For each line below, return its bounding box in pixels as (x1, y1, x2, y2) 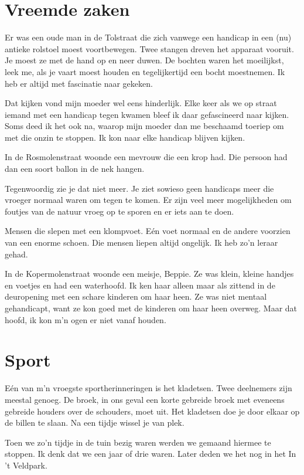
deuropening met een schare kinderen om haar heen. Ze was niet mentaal (5, 290, 267, 303)
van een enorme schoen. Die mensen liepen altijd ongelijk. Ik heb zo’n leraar (5, 236, 278, 249)
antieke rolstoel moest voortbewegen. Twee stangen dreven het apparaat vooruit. (5, 42, 294, 55)
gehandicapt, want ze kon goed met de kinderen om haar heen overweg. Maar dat (5, 302, 298, 314)
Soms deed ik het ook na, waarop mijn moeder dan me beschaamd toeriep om (5, 120, 284, 132)
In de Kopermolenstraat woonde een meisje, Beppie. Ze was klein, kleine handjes (5, 267, 294, 280)
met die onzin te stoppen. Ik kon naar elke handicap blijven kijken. (5, 131, 245, 143)
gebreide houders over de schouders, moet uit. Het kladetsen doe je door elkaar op (5, 405, 300, 417)
